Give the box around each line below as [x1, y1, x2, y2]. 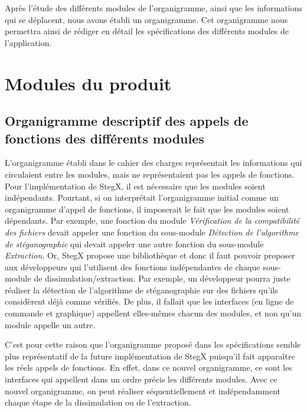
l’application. [5, 36, 52, 48]
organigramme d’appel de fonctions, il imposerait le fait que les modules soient [5, 202, 289, 215]
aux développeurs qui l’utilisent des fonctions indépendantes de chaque [5, 260, 260, 273]
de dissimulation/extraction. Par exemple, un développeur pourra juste [34, 272, 290, 285]
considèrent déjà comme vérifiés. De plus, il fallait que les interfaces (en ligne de [5, 295, 294, 308]
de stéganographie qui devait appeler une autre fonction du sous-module [5, 237, 264, 250]
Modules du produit [5, 71, 172, 95]
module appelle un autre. [5, 318, 96, 331]
